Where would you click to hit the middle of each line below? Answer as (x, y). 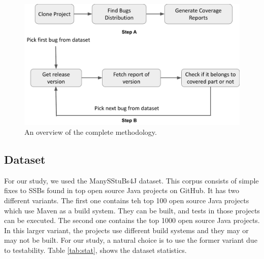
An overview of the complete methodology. (91, 132)
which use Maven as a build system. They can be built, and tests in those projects (132, 210)
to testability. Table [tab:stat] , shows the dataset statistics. (95, 250)
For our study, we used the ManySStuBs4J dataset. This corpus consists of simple (131, 180)
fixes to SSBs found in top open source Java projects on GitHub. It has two (122, 190)
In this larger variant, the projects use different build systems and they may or (126, 230)
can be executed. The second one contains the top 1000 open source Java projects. (132, 220)
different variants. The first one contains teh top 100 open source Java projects (127, 200)
